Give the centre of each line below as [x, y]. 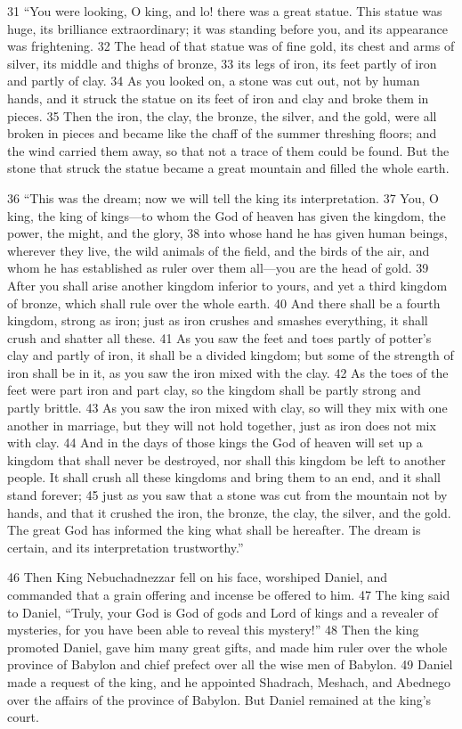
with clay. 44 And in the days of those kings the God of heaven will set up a [215, 442]
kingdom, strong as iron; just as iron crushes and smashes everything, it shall [218, 320]
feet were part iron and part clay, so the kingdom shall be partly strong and [214, 390]
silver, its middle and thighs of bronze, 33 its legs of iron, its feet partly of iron [222, 63]
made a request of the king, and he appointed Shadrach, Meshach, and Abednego [229, 681]
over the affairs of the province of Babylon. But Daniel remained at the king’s [219, 699]
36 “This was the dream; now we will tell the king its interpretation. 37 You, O [223, 197]
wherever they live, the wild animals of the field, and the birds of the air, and [219, 250]
